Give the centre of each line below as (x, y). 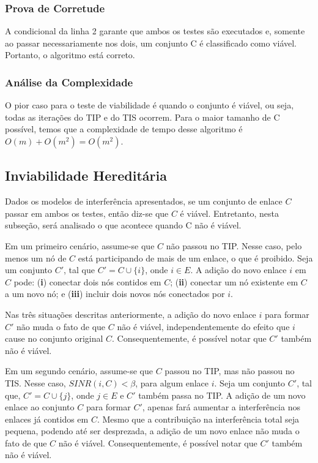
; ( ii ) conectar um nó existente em (234, 281)
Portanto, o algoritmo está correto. (70, 55)
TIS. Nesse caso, (35, 382)
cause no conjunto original (54, 338)
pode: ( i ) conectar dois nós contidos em (87, 281)
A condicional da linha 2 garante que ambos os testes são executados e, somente (155, 31)
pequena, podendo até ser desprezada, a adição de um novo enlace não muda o (152, 431)
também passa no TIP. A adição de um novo (222, 395)
